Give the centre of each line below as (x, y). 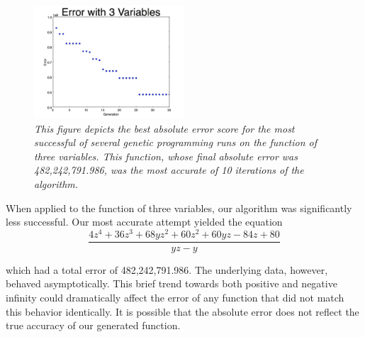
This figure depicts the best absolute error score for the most (164, 128)
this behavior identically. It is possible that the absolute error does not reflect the (182, 311)
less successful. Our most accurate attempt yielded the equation (144, 222)
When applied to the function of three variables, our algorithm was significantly (179, 208)
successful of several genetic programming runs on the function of (176, 142)
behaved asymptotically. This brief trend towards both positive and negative (172, 283)
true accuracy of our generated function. (93, 325)
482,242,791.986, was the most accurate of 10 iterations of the (169, 170)
